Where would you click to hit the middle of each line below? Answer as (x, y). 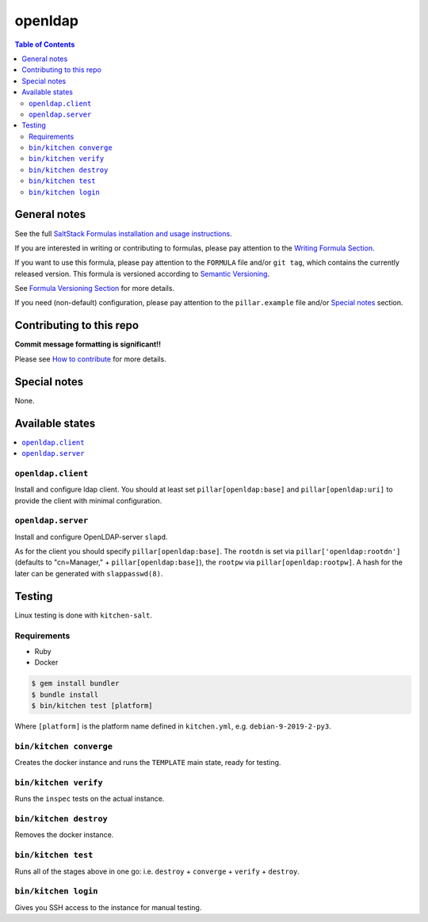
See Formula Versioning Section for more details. (94, 289)
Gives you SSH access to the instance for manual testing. (108, 907)
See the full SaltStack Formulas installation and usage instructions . (124, 233)
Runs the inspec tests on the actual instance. (90, 799)
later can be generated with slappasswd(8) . (89, 573)
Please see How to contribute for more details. (90, 359)
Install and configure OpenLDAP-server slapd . (91, 537)
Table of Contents (45, 44)
